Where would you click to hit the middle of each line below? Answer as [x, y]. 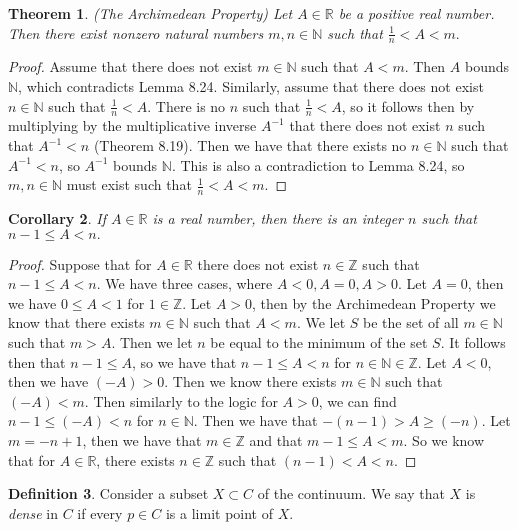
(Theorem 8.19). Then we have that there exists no [250, 145]
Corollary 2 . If [57, 218]
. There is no [186, 105]
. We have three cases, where [184, 283]
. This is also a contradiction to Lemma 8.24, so [318, 164]
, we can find [357, 400]
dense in [33, 512]
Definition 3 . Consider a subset [108, 493]
